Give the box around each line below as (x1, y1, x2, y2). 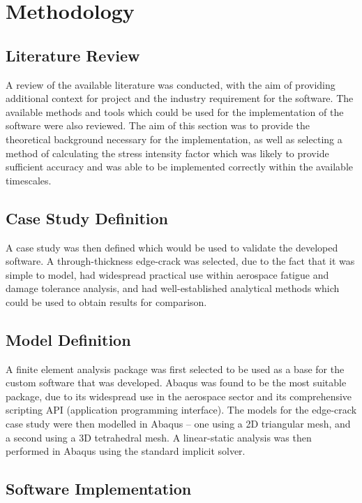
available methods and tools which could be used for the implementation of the (6, 104, 344, 119)
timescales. (6, 173, 52, 187)
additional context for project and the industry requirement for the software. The (6, 91, 354, 105)
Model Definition (6, 328, 131, 350)
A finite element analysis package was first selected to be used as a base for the (6, 361, 345, 376)
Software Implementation (6, 478, 192, 500)
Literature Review (6, 44, 140, 66)
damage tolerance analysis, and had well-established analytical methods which (6, 281, 340, 296)
